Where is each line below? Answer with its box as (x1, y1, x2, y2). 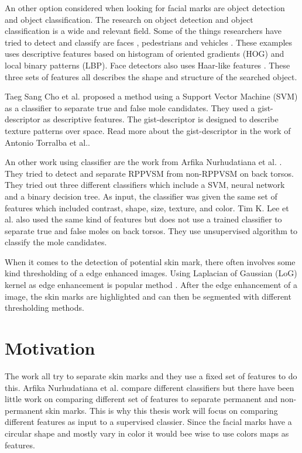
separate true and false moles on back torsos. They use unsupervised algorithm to (5, 224, 298, 236)
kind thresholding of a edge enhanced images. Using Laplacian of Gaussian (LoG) (5, 267, 297, 279)
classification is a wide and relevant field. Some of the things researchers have (5, 25, 282, 37)
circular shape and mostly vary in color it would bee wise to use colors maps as (5, 427, 289, 439)
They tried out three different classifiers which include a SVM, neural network (5, 179, 285, 191)
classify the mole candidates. (5, 236, 107, 248)
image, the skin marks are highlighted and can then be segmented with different (5, 290, 291, 302)
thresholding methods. (5, 301, 84, 314)
